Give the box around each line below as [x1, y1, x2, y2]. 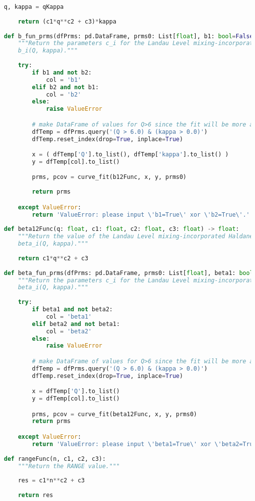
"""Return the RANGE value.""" [18, 462, 120, 470]
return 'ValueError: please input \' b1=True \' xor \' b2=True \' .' [32, 211, 250, 218]
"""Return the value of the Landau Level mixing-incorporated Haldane [18, 233, 254, 240]
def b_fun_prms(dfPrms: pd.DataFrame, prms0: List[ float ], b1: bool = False [4, 32, 254, 40]
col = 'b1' [46, 76, 81, 83]
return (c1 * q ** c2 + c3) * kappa [18, 18, 117, 25]
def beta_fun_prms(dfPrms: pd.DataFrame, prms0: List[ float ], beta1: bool [4, 269, 254, 276]
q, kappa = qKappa [4, 3, 64, 10]
